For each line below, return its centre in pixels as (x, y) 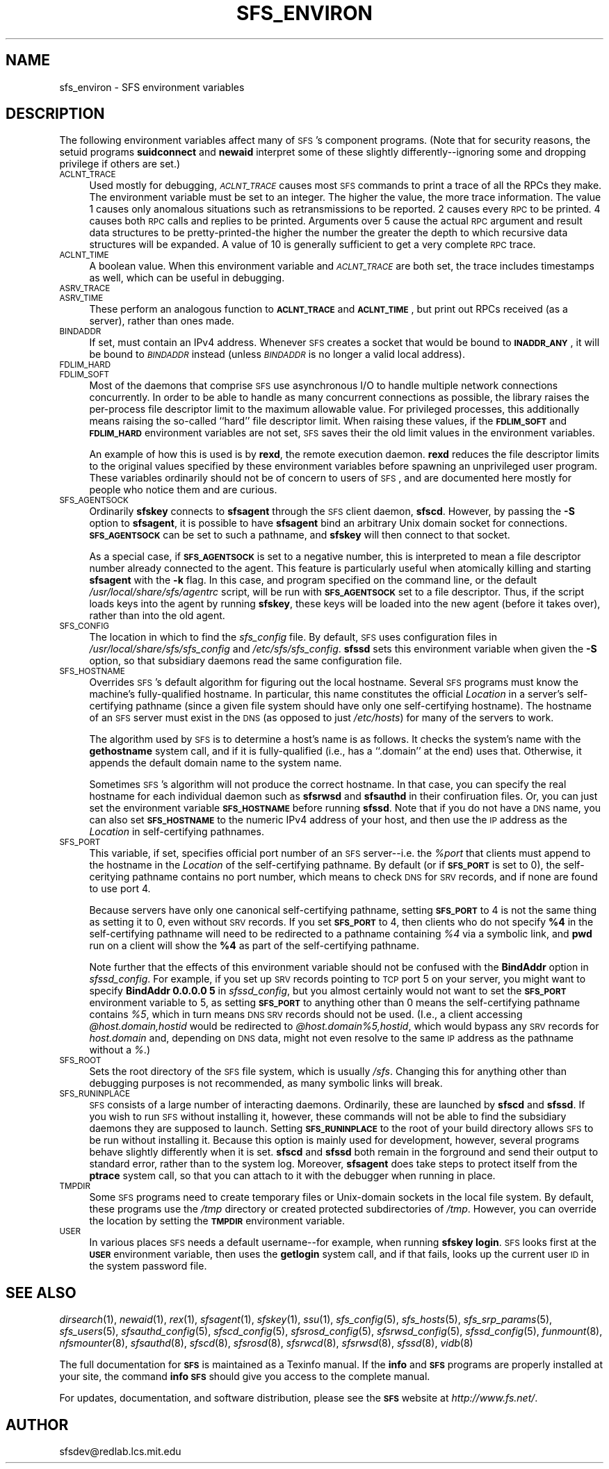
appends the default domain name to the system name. (216, 763)
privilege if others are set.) (120, 164)
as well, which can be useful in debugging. (187, 278)
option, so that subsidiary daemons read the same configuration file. (246, 661)
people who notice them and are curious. (183, 490)
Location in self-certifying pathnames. (177, 832)
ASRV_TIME (81, 298)
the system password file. (148, 1266)
